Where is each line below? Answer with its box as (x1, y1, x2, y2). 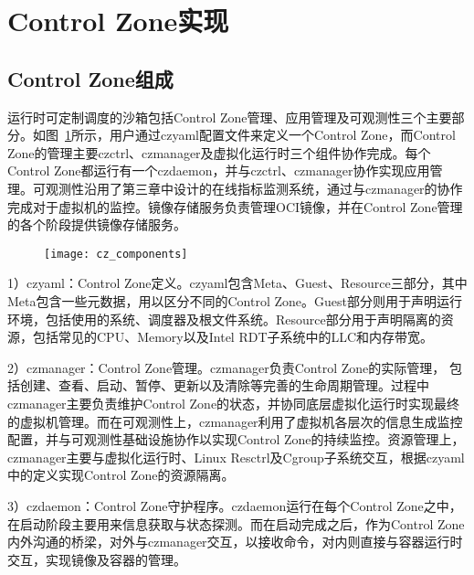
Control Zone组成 (7, 64, 174, 92)
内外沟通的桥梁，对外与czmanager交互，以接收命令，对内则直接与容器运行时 (7, 532, 463, 551)
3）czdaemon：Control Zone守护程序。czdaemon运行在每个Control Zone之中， (7, 495, 462, 515)
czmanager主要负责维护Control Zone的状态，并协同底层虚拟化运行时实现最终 (7, 393, 460, 412)
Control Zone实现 (7, 2, 229, 39)
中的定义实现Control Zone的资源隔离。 (7, 465, 235, 484)
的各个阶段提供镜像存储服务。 (7, 215, 186, 234)
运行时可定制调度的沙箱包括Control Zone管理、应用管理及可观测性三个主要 (7, 107, 452, 126)
